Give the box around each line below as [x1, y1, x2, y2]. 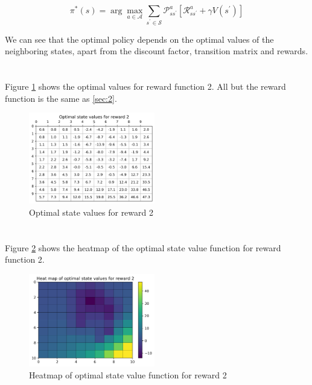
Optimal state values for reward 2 [29, 205, 153, 218]
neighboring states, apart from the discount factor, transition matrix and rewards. [5, 45, 308, 57]
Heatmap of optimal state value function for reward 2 [29, 368, 227, 381]
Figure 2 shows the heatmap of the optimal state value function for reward [5, 241, 281, 254]
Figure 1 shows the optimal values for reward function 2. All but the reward [5, 80, 286, 93]
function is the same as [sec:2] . [5, 92, 117, 104]
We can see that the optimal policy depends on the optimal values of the [5, 33, 274, 45]
